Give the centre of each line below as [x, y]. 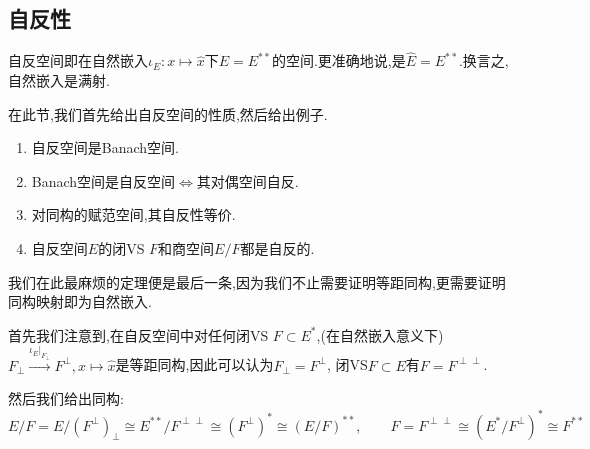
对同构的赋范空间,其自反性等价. [133, 214]
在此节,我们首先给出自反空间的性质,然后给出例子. [168, 113]
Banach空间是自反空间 [103, 180]
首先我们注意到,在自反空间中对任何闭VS [138, 334]
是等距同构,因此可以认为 [194, 364]
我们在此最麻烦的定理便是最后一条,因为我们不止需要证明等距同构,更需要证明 [257, 281]
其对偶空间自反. [247, 180]
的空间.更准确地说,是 [338, 60]
